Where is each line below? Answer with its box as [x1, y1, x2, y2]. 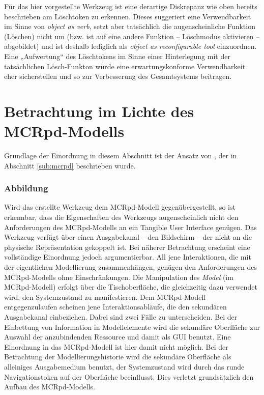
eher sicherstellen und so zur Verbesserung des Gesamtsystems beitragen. [4, 71, 232, 81]
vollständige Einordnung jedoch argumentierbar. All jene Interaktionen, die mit [4, 251, 251, 262]
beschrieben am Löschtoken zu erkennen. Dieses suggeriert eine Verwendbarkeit [4, 11, 251, 21]
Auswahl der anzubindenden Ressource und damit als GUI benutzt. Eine [4, 331, 231, 342]
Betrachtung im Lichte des [4, 100, 194, 121]
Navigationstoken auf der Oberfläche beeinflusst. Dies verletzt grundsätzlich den [4, 371, 254, 382]
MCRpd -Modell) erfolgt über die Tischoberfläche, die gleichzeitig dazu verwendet [4, 281, 257, 292]
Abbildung [4, 182, 48, 194]
